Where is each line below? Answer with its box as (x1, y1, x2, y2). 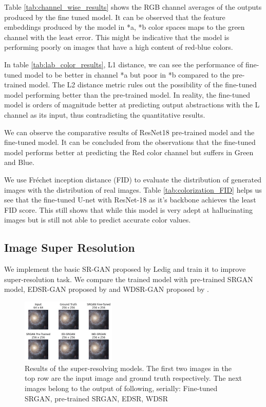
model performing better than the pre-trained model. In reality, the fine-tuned (4, 89, 251, 100)
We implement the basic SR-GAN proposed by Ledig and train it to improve (4, 264, 246, 274)
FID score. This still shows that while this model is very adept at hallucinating (4, 204, 253, 215)
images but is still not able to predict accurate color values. (4, 214, 191, 225)
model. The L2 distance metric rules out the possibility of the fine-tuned (29, 79, 257, 90)
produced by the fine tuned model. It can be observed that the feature (4, 11, 225, 22)
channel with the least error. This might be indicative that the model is (4, 31, 230, 42)
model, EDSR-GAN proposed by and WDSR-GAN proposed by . (4, 284, 209, 294)
